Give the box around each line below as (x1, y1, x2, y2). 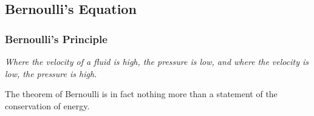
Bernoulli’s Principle (5, 31, 108, 46)
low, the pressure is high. (5, 67, 97, 80)
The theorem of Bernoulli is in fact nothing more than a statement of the (5, 87, 278, 100)
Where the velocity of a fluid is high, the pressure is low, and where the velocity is (5, 55, 309, 67)
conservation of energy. (5, 99, 90, 112)
